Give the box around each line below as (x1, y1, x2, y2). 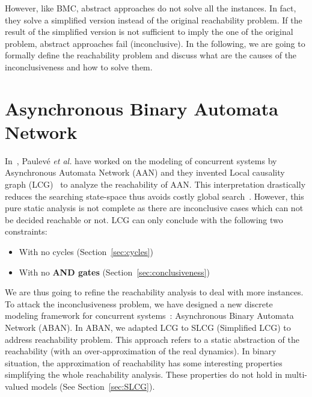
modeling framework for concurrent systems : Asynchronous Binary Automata (5, 309, 294, 322)
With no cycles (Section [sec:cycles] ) (19, 245, 153, 258)
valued (5, 380, 29, 392)
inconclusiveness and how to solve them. (5, 60, 153, 73)
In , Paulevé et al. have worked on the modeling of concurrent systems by (5, 154, 277, 167)
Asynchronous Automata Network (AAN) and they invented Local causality (5, 166, 285, 179)
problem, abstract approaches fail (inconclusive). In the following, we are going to (5, 37, 305, 49)
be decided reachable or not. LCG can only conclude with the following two (5, 213, 283, 226)
